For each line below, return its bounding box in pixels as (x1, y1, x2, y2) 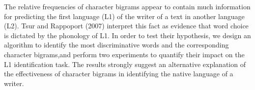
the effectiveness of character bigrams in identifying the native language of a (4, 68, 233, 79)
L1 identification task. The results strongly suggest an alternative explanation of (4, 59, 246, 69)
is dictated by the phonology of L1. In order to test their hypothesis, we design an (4, 30, 251, 40)
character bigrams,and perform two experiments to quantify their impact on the (4, 49, 245, 59)
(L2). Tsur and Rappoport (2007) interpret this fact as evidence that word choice (4, 21, 249, 31)
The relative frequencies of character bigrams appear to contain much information (4, 1, 251, 11)
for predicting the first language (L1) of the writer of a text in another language (4, 11, 245, 21)
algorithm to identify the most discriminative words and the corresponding (4, 40, 229, 50)
